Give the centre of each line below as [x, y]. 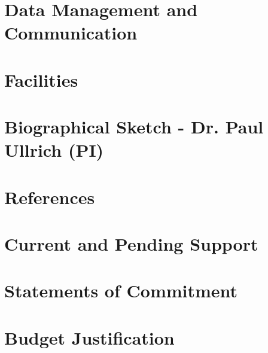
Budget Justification [89, 337]
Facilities [41, 79]
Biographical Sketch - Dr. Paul [134, 127]
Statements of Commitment [121, 290]
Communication [71, 33]
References [50, 197]
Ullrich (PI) [54, 150]
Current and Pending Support [131, 244]
